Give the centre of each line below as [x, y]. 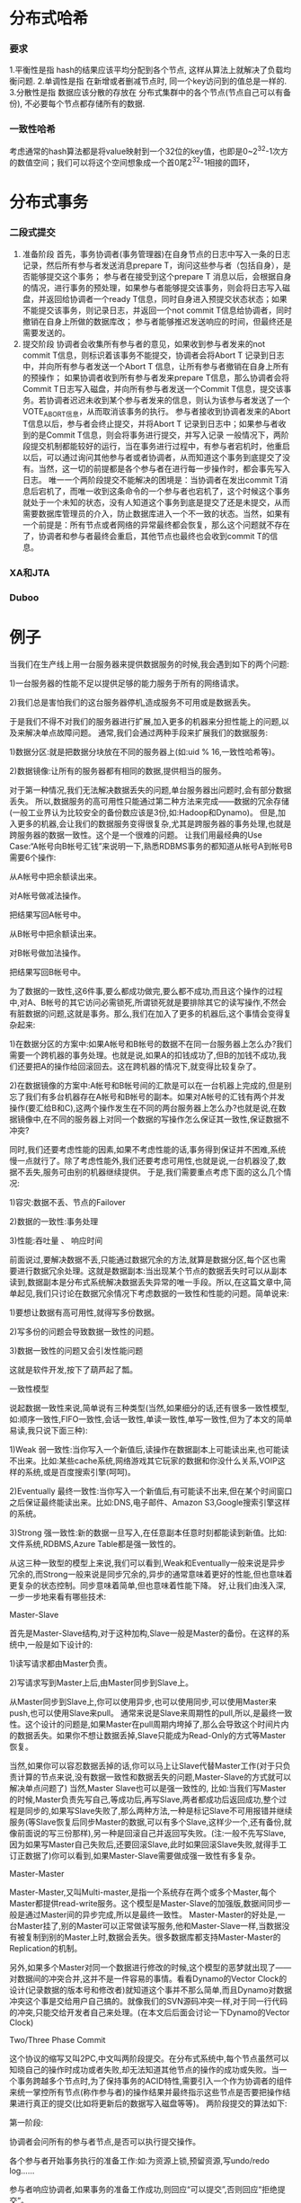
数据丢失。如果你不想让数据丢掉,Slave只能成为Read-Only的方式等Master [151, 1736]
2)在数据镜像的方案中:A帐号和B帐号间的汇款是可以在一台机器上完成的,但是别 [150, 1086]
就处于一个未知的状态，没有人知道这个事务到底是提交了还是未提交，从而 [156, 502]
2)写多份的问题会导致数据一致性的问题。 [84, 1332]
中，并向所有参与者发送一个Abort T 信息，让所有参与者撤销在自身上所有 [155, 366]
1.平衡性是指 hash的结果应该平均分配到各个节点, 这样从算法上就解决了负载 [146, 70]
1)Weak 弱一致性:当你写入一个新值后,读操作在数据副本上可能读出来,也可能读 [149, 1450]
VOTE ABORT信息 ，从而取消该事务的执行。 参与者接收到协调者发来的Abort [156, 412]
